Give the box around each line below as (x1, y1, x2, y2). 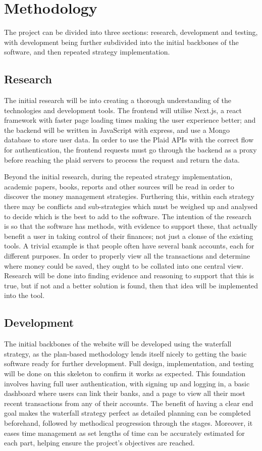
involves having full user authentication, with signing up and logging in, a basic (4, 378, 250, 388)
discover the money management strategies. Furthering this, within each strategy (4, 191, 254, 202)
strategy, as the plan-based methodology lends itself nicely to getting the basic (4, 348, 247, 359)
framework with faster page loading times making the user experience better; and (4, 115, 256, 125)
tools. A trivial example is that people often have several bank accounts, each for (4, 240, 254, 251)
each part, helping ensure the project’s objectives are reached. (4, 437, 195, 448)
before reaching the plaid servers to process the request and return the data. (4, 154, 240, 165)
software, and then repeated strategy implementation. (4, 46, 170, 57)
